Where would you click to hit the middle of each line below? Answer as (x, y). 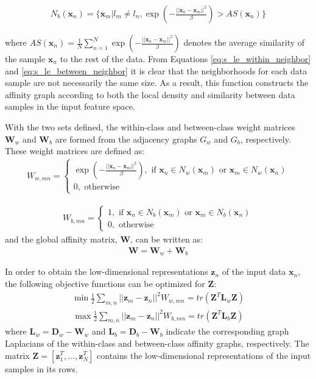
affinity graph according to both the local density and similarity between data (150, 94)
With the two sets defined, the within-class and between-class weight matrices (150, 127)
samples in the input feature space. (70, 106)
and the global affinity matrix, (61, 239)
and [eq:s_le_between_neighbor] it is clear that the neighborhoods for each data (156, 70)
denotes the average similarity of (244, 42)
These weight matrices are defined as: (75, 151)
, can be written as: (167, 239)
